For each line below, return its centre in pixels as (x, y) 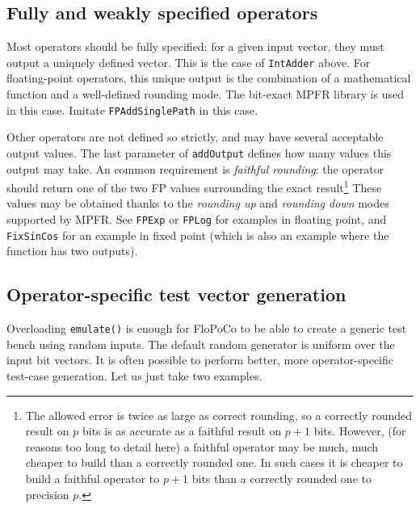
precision (47, 494)
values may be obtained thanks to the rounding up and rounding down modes (198, 203)
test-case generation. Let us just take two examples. (134, 375)
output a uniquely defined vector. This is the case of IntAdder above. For (189, 62)
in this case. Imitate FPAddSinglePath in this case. (132, 109)
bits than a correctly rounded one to (281, 478)
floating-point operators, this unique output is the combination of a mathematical (209, 78)
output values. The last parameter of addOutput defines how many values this (199, 152)
